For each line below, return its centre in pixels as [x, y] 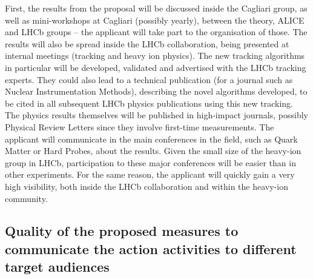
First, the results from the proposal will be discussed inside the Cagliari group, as [156, 8]
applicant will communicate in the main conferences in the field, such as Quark [151, 139]
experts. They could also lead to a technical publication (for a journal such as [149, 79]
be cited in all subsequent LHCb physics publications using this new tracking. [149, 103]
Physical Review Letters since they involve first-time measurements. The [140, 126]
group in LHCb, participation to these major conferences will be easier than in [150, 162]
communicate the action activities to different [151, 248]
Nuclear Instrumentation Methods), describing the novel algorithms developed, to [156, 91]
